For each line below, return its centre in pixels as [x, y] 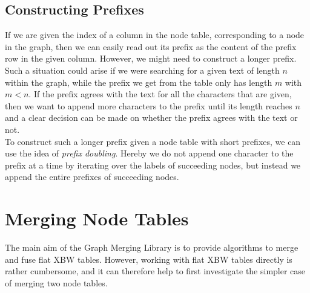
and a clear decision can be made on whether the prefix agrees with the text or [151, 118]
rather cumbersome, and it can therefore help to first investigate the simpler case [155, 271]
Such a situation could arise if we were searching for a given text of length [142, 70]
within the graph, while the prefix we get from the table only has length [139, 82]
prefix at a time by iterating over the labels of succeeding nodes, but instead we [153, 165]
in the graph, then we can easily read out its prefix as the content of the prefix [151, 46]
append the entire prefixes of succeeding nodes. [92, 177]
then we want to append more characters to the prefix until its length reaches [149, 105]
